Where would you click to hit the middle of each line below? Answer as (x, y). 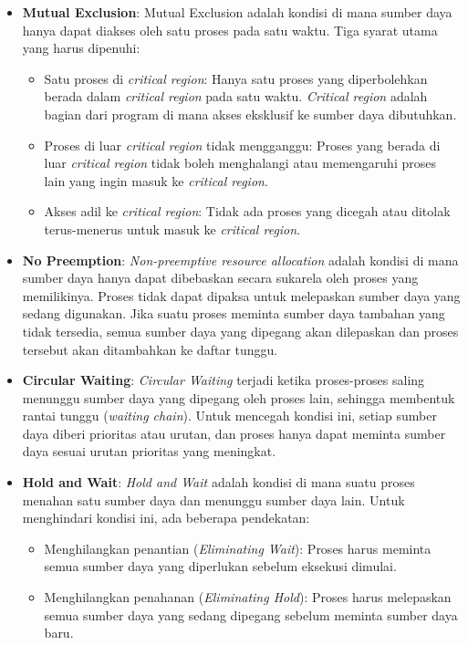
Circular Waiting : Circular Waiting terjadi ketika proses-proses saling (224, 380)
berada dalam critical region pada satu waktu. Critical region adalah (236, 96)
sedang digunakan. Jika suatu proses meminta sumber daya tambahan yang (234, 313)
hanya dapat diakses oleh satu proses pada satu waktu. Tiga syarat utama (230, 30)
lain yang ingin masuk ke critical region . (156, 180)
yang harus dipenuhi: (81, 48)
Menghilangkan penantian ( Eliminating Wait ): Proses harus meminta (238, 548)
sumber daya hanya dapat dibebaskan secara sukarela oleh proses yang (220, 278)
